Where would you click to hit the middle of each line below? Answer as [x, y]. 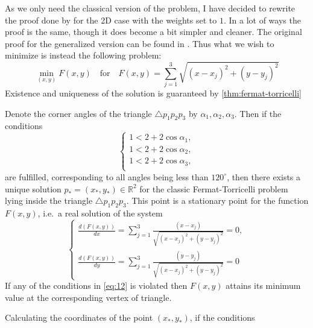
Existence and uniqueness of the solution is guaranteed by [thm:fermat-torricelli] [153, 93]
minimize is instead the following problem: [83, 55]
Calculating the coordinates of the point [79, 317]
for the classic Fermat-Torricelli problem [214, 188]
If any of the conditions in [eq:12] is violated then [96, 285]
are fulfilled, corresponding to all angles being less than [107, 176]
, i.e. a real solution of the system [100, 213]
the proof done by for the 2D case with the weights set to [111, 20]
